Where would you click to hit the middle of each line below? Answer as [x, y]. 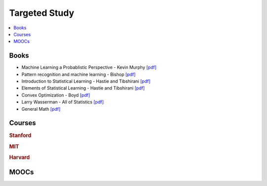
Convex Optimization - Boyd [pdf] [56, 95]
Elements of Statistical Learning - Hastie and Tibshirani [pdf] [83, 88]
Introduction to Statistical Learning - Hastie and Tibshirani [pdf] [86, 81]
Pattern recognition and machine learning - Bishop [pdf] [79, 74]
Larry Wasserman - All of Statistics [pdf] [63, 102]
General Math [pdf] [41, 109]
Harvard [20, 157]
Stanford [20, 136]
